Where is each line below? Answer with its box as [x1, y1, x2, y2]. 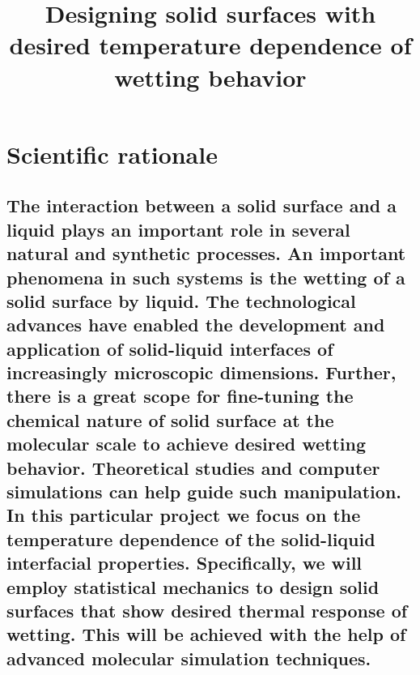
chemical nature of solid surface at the [6, 407, 334, 432]
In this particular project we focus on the [6, 502, 361, 528]
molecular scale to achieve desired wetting [6, 431, 367, 456]
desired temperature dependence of [9, 28, 412, 62]
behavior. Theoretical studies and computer [6, 455, 380, 480]
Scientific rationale [6, 137, 218, 170]
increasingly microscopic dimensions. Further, [6, 360, 397, 385]
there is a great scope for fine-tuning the [6, 383, 354, 408]
